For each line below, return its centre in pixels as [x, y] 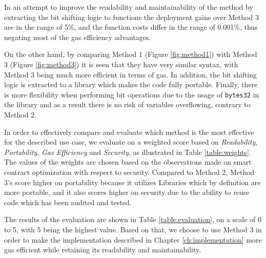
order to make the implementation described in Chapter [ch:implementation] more [133, 239]
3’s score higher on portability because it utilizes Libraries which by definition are [132, 182]
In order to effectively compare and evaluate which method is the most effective [129, 132]
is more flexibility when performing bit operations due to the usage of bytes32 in [132, 94]
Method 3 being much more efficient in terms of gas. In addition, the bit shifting [131, 74]
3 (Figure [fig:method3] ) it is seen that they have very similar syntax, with [121, 64]
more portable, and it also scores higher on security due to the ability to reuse [127, 192]
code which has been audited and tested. [68, 202]
